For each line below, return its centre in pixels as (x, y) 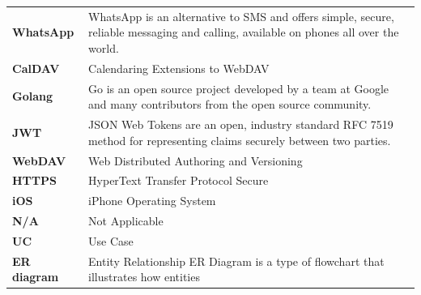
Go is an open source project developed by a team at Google (239, 88)
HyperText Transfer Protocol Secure (179, 180)
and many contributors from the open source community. (230, 104)
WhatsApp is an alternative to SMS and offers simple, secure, (241, 16)
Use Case (111, 240)
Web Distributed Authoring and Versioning (196, 160)
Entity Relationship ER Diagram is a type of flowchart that (236, 261)
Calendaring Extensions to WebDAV (179, 68)
